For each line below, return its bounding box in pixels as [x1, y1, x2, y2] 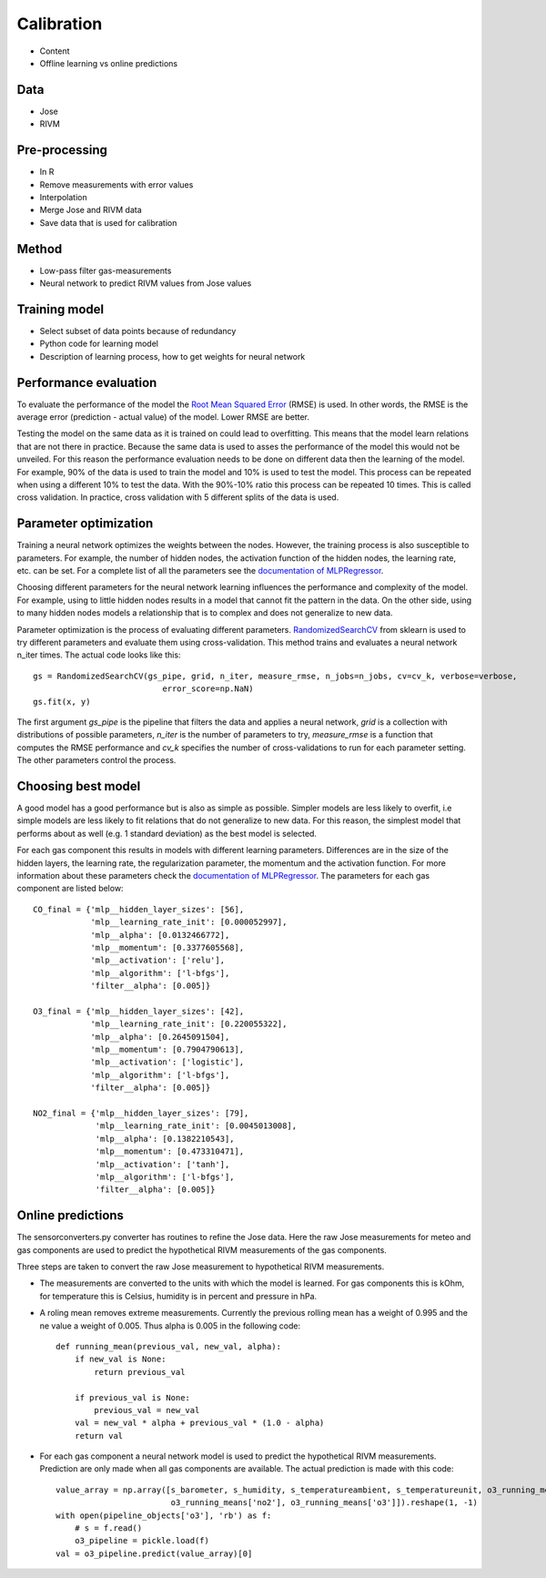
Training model [16, 301, 105, 317]
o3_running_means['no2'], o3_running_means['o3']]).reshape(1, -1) [170, 1498, 478, 1508]
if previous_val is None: [74, 1392, 191, 1402]
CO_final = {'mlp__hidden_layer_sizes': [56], [33, 904, 245, 914]
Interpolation [39, 191, 87, 202]
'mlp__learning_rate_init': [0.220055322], [90, 1019, 288, 1029]
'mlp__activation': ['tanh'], [95, 1159, 230, 1169]
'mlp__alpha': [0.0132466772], [90, 930, 230, 940]
